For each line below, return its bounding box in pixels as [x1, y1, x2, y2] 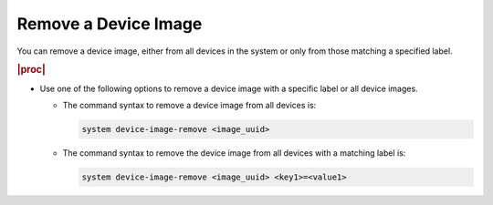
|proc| [16, 64, 46, 77]
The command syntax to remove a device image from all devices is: [62, 99, 317, 110]
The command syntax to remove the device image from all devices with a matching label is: [62, 147, 406, 159]
